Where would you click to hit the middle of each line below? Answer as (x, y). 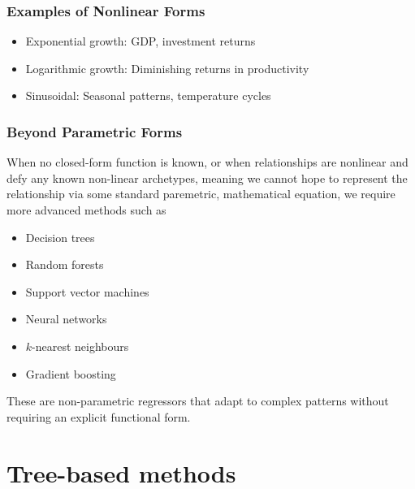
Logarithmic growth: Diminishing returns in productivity (167, 68)
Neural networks (66, 319)
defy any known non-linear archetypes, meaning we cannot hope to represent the (207, 177)
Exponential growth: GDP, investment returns (140, 41)
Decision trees (60, 237)
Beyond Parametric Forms (95, 131)
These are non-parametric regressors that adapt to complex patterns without (198, 401)
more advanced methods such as (86, 210)
